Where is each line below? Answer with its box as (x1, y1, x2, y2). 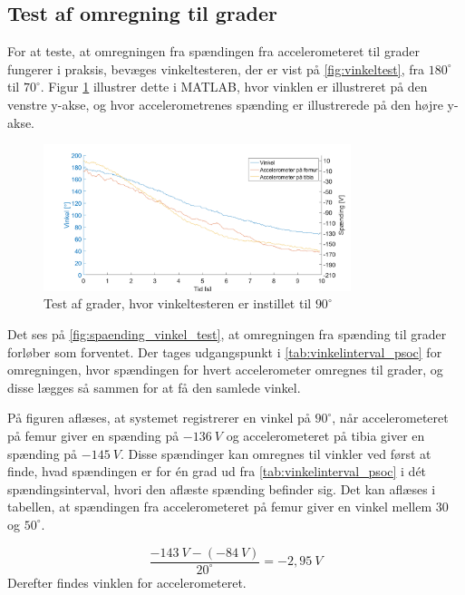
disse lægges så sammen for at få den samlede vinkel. (7, 377, 301, 396)
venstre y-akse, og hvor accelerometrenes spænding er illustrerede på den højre (7, 94, 443, 113)
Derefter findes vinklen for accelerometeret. (7, 572, 247, 591)
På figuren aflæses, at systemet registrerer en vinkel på (7, 408, 311, 427)
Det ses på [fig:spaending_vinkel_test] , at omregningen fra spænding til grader (7, 325, 447, 343)
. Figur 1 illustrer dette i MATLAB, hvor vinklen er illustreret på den (40, 77, 428, 96)
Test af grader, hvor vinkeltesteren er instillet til (44, 294, 312, 313)
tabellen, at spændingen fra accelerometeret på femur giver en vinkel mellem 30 (7, 497, 449, 516)
